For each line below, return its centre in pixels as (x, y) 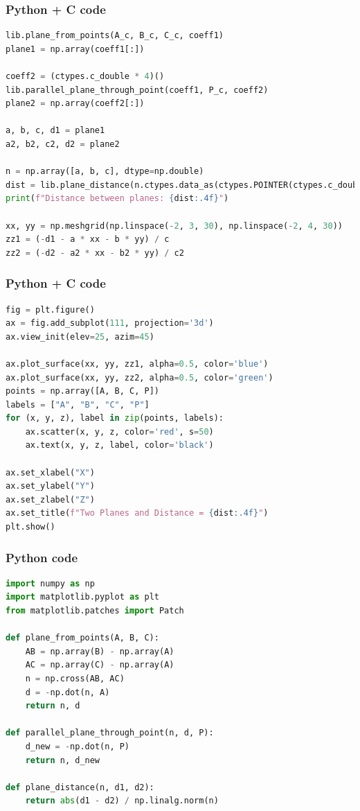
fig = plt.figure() (50, 309)
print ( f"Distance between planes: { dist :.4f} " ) (117, 199)
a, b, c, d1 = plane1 (55, 131)
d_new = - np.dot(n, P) (78, 746)
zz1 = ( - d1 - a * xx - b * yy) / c (88, 239)
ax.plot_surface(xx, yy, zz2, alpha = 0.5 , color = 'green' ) (139, 377)
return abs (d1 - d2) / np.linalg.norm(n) (122, 801)
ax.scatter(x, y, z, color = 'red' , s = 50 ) (119, 431)
